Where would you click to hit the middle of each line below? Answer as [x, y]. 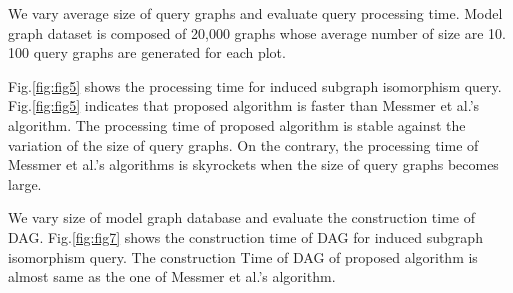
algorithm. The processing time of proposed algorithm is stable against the [237, 124]
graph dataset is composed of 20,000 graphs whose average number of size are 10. [257, 32]
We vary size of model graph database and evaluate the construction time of [241, 217]
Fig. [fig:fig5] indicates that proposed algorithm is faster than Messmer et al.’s [244, 105]
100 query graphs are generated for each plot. [147, 52]
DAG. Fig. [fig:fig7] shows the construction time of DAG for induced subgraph [245, 236]
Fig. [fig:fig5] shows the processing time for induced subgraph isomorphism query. [255, 85]
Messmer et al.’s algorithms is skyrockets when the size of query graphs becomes [253, 164]
